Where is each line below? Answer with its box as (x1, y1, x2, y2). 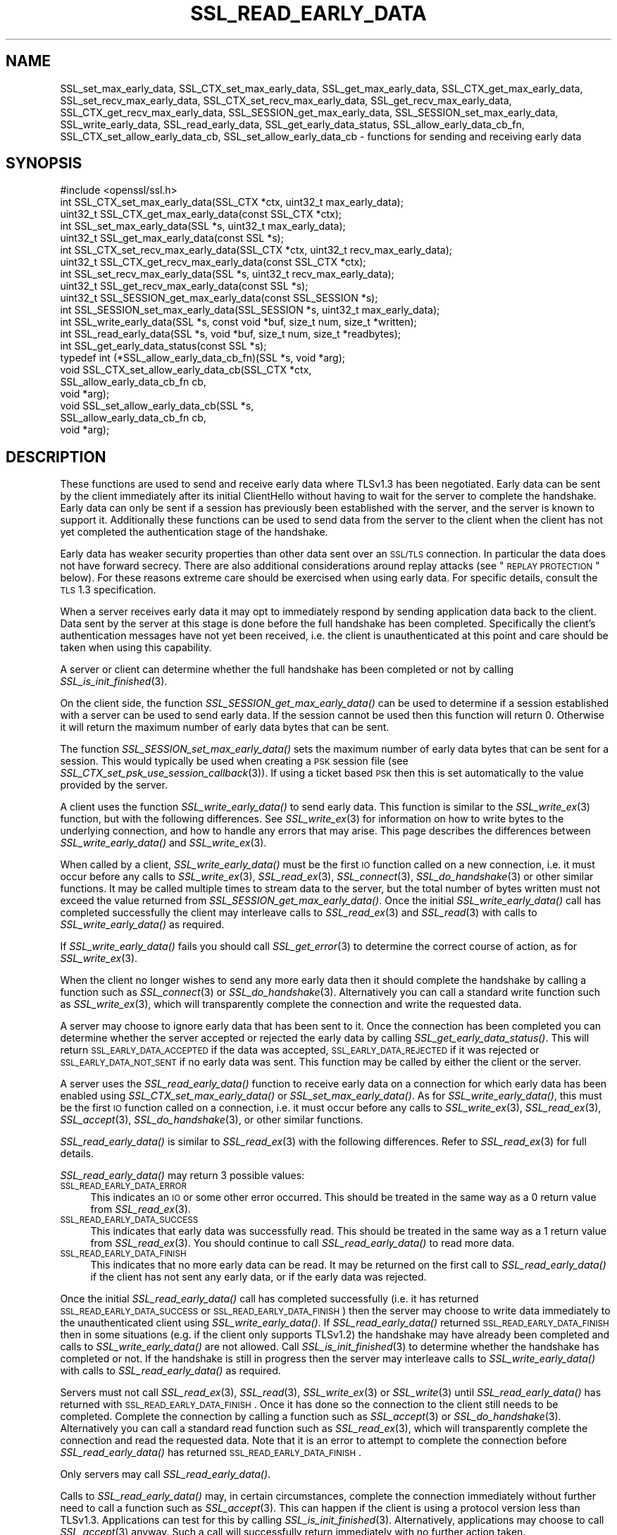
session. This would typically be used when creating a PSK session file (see (60, 755, 409, 767)
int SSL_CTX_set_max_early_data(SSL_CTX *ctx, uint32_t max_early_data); (60, 196, 404, 209)
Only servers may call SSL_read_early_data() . (60, 1468, 271, 1481)
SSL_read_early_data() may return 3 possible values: (60, 1169, 305, 1182)
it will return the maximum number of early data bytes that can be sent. (60, 721, 389, 734)
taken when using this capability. (60, 641, 212, 654)
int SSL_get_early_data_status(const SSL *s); (60, 340, 267, 352)
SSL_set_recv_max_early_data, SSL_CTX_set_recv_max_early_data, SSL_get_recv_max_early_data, (60, 94, 512, 106)
